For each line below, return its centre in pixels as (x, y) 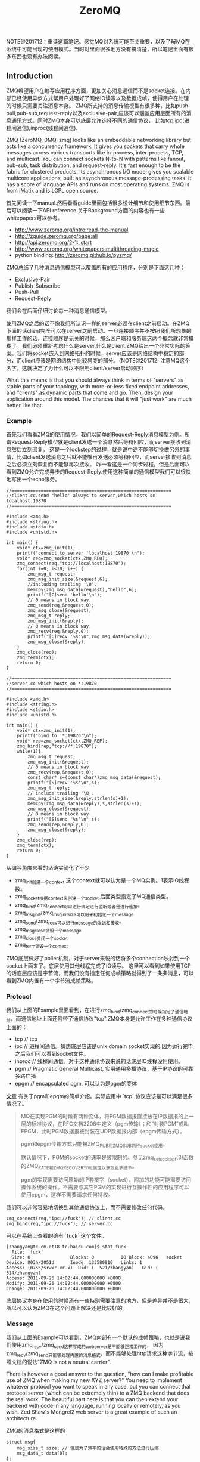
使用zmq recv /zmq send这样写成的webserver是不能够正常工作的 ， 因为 (87, 1346)
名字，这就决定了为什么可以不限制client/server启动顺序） (76, 368)
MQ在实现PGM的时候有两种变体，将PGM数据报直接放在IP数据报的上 (104, 1116)
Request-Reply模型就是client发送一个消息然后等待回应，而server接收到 (99, 442)
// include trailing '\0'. (61, 793)
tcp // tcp (26, 1039)
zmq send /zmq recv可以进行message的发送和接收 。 (70, 922)
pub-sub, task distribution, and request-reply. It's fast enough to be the (93, 165)
